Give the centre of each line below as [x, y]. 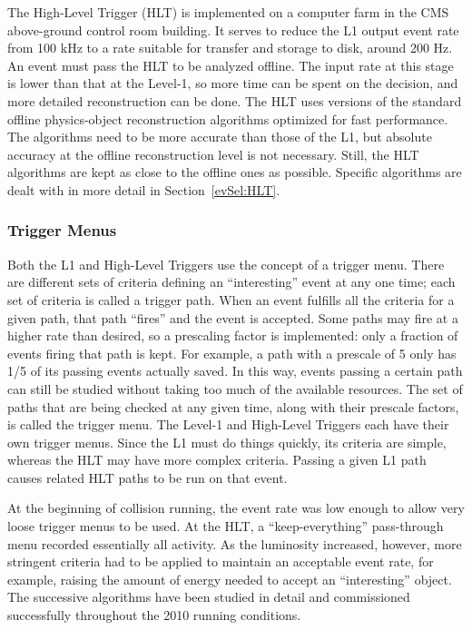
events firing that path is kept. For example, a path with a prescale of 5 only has [232, 353]
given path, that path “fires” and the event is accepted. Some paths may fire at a [233, 317]
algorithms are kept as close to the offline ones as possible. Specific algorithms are [235, 172]
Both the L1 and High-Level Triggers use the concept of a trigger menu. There [226, 264]
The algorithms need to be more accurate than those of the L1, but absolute [220, 137]
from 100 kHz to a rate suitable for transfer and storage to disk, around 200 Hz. [230, 48]
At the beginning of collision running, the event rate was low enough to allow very [236, 508]
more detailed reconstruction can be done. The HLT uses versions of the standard [235, 100]
